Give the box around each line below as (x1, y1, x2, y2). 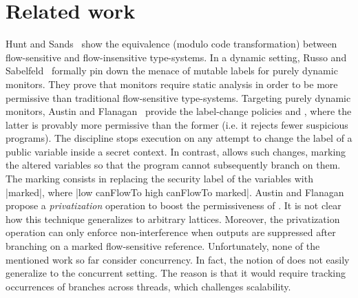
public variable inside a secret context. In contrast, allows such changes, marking (6, 144, 346, 158)
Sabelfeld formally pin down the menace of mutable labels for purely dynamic (6, 63, 338, 78)
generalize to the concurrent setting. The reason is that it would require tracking (6, 266, 346, 280)
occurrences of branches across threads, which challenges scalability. (6, 279, 291, 293)
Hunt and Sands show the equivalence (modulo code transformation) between (6, 36, 337, 51)
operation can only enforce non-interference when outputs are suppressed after (6, 225, 336, 240)
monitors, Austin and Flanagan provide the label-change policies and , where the (6, 104, 352, 118)
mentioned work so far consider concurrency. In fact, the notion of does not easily (6, 252, 350, 266)
